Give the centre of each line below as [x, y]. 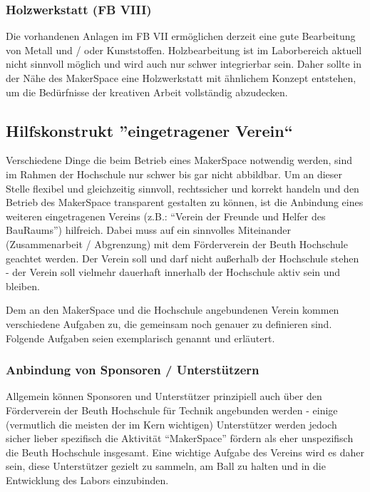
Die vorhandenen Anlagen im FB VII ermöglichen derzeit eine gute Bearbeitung [181, 36]
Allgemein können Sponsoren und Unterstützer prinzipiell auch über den [164, 396]
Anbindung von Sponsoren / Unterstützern [133, 370]
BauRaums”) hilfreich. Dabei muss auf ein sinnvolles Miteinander [149, 230]
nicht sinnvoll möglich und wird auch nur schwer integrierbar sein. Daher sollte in [184, 64]
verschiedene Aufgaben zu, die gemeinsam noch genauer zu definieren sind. [169, 323]
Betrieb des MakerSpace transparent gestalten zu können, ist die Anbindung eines [185, 202]
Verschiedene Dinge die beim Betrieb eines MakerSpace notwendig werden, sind [179, 160]
